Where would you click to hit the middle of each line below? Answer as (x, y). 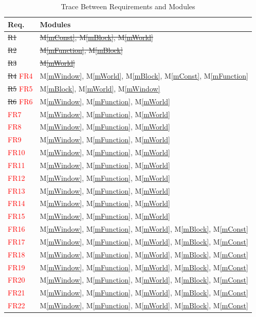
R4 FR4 (20, 75)
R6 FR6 (20, 101)
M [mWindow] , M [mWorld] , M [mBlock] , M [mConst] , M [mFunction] (144, 75)
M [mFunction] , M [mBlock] (81, 50)
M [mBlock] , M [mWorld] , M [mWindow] (100, 88)
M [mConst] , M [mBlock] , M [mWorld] (96, 37)
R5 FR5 (20, 88)
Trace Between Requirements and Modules (128, 6)
